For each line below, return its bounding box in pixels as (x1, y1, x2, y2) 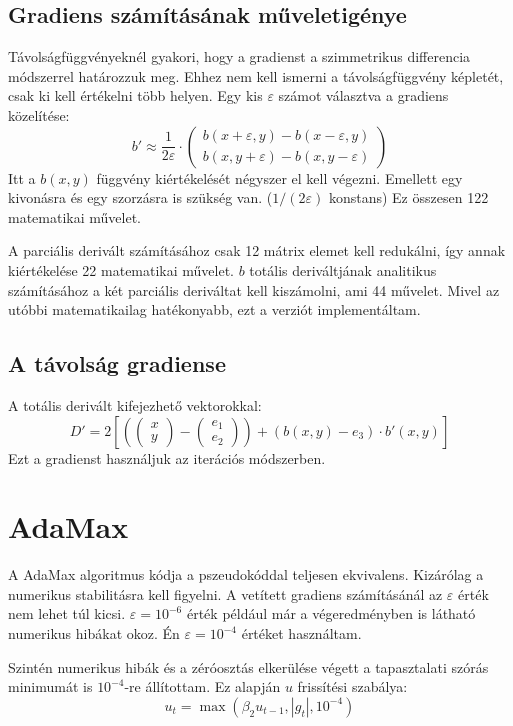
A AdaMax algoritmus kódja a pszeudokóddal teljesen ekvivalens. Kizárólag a (8, 564, 484, 585)
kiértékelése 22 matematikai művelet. (8, 259, 235, 280)
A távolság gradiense (8, 348, 226, 379)
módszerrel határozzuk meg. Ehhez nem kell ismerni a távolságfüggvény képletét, (8, 65, 504, 86)
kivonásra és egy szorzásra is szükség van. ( (8, 187, 273, 208)
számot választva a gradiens (278, 85, 449, 106)
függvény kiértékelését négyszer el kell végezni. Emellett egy (96, 167, 463, 188)
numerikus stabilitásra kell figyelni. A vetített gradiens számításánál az (8, 583, 443, 604)
